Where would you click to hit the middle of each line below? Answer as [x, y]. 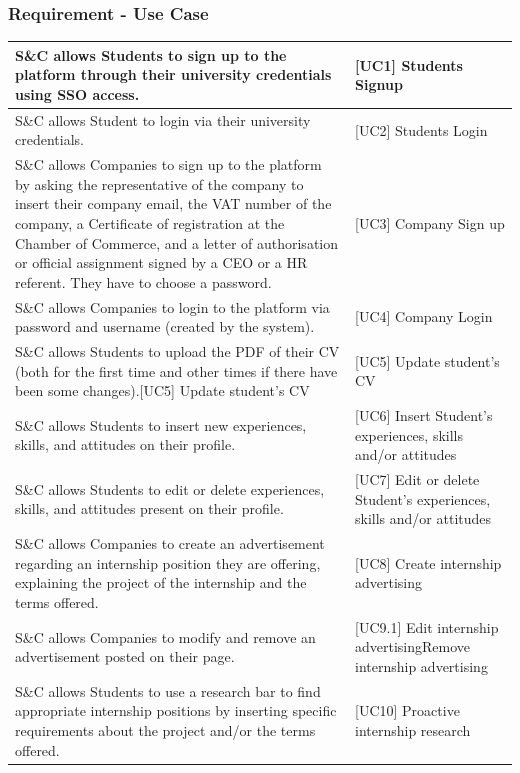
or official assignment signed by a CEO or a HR [161, 262]
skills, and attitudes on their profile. [125, 444]
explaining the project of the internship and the [161, 582]
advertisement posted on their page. [125, 656]
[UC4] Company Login [424, 316]
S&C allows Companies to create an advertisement [170, 543]
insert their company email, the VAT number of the [173, 203]
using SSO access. [77, 93]
